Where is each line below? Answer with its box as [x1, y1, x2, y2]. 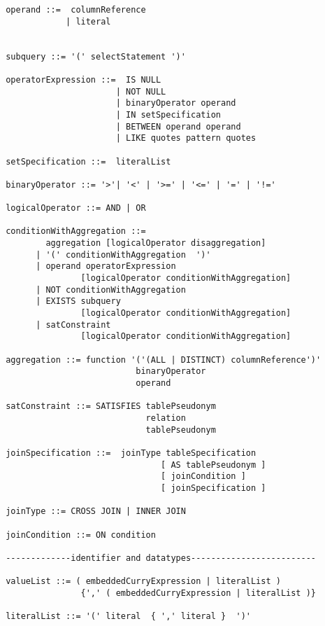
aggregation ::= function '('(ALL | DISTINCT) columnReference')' [6, 354, 322, 365]
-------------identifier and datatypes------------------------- [6, 552, 317, 563]
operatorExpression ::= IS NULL [6, 74, 161, 85]
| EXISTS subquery [36, 296, 121, 307]
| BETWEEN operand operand [115, 121, 241, 132]
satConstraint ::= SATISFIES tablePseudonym [6, 401, 216, 412]
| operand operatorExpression [36, 261, 176, 272]
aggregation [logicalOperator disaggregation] [45, 238, 266, 249]
